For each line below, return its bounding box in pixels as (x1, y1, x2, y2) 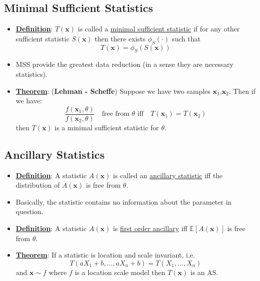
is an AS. (190, 267, 219, 277)
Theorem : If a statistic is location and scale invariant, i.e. (15, 250, 195, 260)
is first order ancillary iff (113, 223, 188, 233)
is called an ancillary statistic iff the (113, 170, 223, 180)
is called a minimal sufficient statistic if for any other (77, 23, 240, 34)
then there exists (94, 33, 146, 43)
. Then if (229, 85, 256, 96)
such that (172, 33, 201, 43)
